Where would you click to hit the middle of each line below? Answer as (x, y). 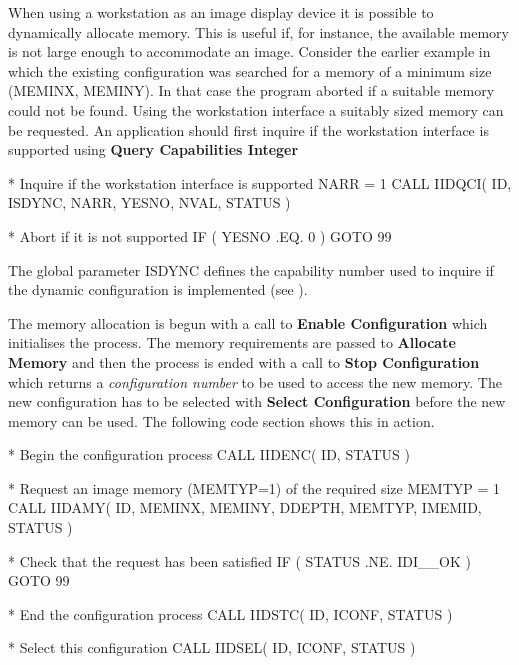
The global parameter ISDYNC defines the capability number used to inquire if (251, 269)
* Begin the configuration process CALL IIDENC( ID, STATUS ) (209, 454)
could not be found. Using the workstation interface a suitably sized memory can (256, 109)
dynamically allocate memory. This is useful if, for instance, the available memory (258, 31)
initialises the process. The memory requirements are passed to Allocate (232, 342)
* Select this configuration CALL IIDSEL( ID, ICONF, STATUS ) (212, 647)
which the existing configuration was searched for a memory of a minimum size (250, 70)
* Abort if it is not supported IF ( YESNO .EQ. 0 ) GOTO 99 (200, 235)
